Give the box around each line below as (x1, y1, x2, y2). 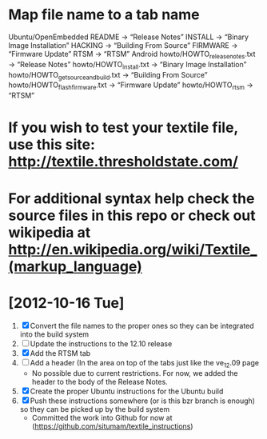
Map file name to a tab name (8, 6, 200, 24)
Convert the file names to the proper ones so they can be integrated (30, 321, 254, 331)
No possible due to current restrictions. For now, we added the (31, 369, 238, 378)
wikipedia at (8, 223, 91, 241)
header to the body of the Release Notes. (31, 377, 168, 387)
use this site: (8, 136, 96, 154)
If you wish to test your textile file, (8, 118, 238, 137)
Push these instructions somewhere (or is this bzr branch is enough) (30, 396, 256, 405)
